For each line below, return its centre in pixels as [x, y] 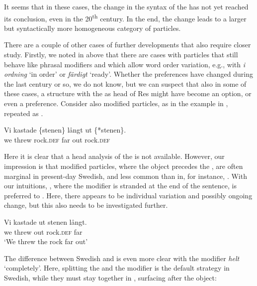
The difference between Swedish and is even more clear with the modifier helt [122, 258]
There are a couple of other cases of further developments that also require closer [128, 45]
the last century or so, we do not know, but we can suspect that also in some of [125, 83]
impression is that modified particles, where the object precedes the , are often [124, 166]
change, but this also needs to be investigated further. [86, 205]
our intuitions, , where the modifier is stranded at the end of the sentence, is [120, 186]
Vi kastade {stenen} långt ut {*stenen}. [65, 130]
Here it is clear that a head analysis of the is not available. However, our [114, 156]
